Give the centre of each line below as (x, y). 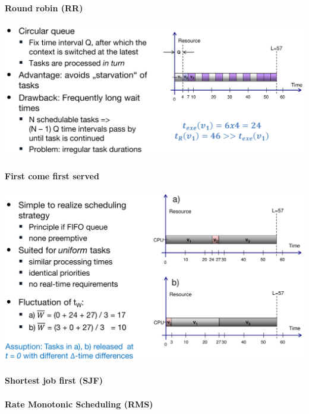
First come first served (52, 175)
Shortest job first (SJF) (54, 380)
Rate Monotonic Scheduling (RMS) (79, 404)
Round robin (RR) (44, 7)
